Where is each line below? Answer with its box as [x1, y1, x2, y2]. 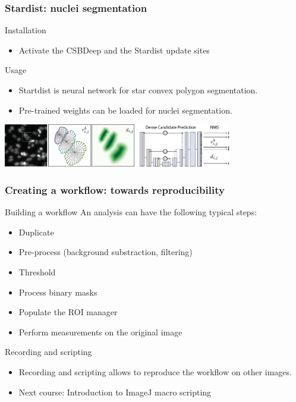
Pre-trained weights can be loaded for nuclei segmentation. [18, 103, 232, 116]
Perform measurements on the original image [18, 325, 182, 338]
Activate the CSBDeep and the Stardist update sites [18, 43, 210, 56]
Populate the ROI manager [18, 306, 118, 318]
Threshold [18, 266, 56, 278]
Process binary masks [18, 285, 97, 298]
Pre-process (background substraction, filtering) [18, 246, 193, 258]
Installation [5, 24, 46, 36]
